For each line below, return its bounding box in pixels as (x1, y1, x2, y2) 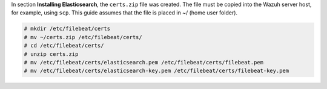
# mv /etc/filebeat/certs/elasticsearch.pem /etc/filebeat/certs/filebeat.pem (24, 59, 263, 66)
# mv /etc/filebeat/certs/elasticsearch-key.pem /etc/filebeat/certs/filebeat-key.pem (24, 67, 289, 75)
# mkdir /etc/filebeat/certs (24, 25, 111, 32)
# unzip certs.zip (24, 51, 79, 57)
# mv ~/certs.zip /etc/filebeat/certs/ (24, 34, 142, 40)
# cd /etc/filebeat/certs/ (24, 42, 104, 49)
